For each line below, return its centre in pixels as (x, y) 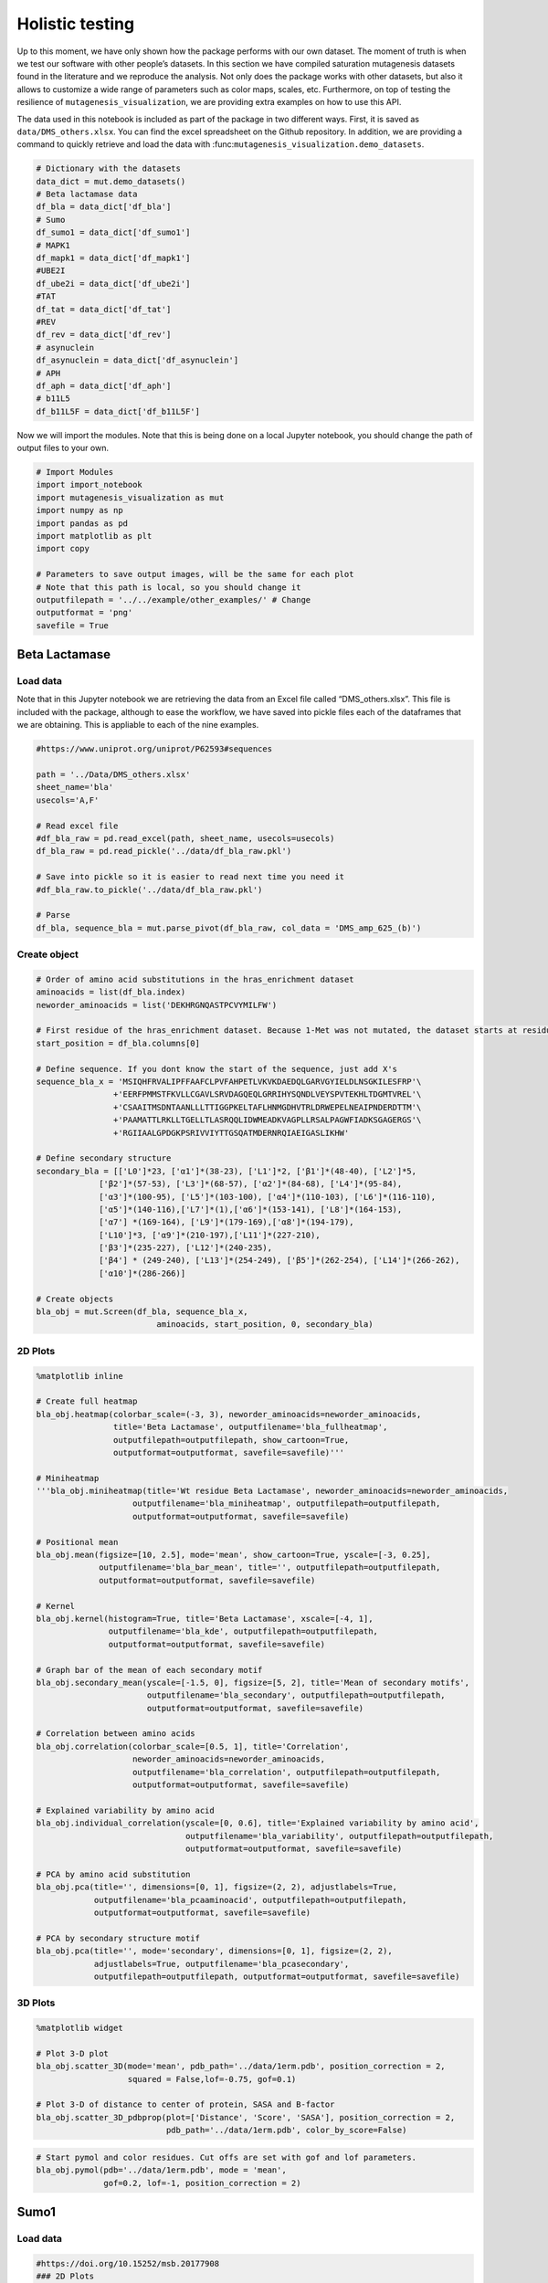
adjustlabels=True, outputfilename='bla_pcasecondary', (221, 1964)
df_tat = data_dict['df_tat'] (104, 309)
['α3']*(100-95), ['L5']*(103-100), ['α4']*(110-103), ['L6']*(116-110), (268, 1197)
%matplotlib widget (79, 2028)
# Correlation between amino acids (116, 1734)
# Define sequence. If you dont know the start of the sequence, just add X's (216, 1069)
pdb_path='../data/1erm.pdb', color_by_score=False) (286, 2130)
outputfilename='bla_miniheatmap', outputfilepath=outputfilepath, (287, 1504)
